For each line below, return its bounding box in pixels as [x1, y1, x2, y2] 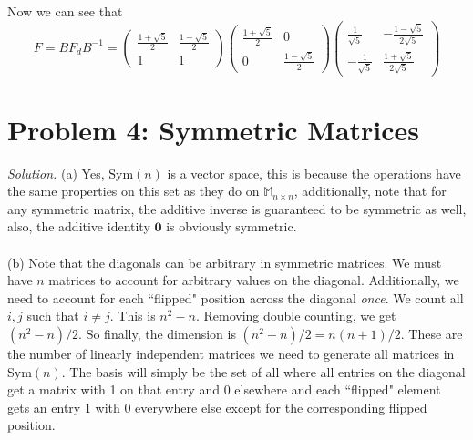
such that [26, 306, 79, 325]
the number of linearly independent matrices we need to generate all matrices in [7, 344, 455, 363]
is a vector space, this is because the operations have [167, 163, 461, 182]
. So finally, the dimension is [78, 324, 236, 343]
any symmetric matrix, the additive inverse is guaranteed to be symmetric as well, [7, 199, 467, 218]
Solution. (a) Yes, [7, 163, 105, 182]
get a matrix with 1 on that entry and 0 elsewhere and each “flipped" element [7, 380, 441, 399]
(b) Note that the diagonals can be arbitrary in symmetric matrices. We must [7, 252, 442, 271]
